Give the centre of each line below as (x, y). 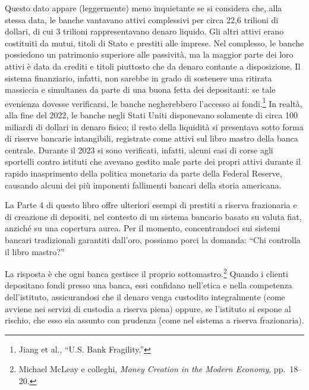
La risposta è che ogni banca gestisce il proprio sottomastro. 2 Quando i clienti (146, 273)
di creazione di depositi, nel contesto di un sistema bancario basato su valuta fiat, (153, 216)
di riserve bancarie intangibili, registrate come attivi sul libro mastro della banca (152, 138)
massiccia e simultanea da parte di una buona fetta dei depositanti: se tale (140, 89)
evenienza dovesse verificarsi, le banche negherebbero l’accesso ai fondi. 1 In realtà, (154, 102)
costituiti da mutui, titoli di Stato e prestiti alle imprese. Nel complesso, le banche (154, 43)
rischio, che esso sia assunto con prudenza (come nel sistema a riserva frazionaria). (154, 320)
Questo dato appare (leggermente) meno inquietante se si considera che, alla (144, 8)
